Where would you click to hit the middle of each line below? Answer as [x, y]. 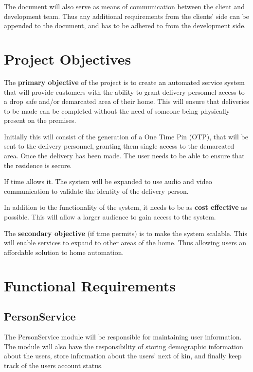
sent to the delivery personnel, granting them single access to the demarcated [119, 146]
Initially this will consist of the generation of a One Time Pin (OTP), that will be [126, 136]
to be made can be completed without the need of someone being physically [117, 110]
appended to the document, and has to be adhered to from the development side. [125, 25]
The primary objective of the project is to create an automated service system [125, 82]
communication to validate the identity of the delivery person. [96, 191]
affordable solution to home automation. [64, 252]
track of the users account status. [54, 365]
